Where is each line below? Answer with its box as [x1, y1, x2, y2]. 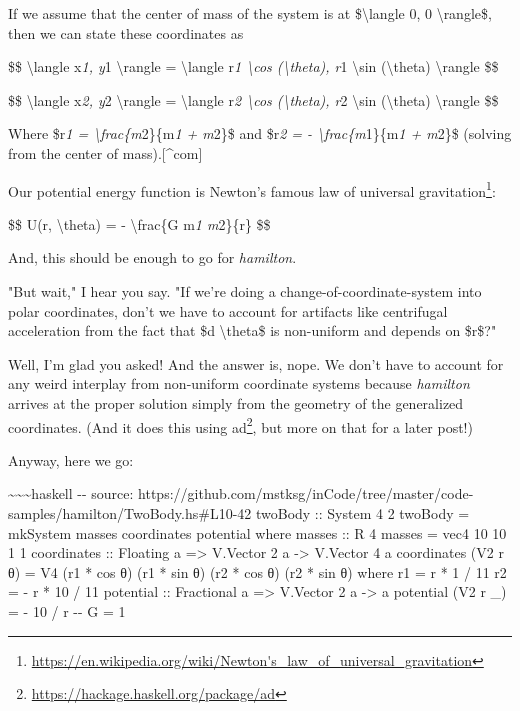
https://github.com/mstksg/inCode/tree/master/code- [138, 483, 474, 504]
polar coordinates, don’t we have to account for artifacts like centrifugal [8, 300, 448, 321]
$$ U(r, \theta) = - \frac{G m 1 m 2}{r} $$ [8, 213, 271, 234]
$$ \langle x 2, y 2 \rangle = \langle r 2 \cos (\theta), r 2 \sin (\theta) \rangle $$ [8, 89, 499, 110]
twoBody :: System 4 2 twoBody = [255, 503, 470, 523]
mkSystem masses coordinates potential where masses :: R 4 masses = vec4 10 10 [8, 522, 507, 543]
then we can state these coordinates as [8, 22, 244, 43]
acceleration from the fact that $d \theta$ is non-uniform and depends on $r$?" [8, 320, 497, 341]
